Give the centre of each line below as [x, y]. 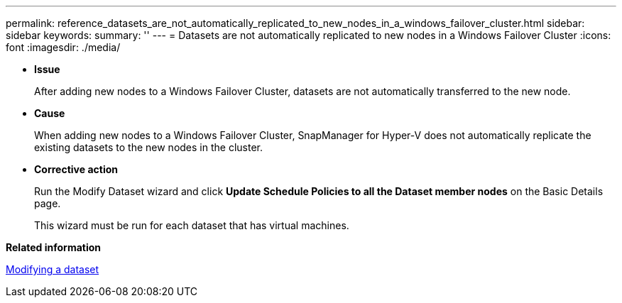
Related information [54, 247]
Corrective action [76, 169]
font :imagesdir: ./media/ [63, 47]
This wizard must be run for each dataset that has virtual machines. [192, 225]
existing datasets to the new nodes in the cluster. [148, 147]
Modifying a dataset [53, 269]
